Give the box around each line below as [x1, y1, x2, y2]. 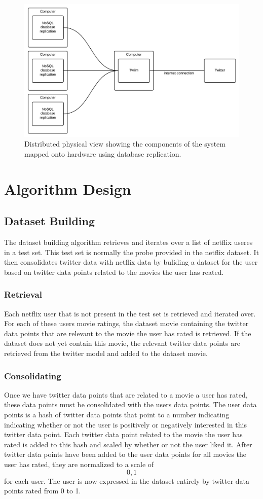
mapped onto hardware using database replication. [24, 148, 181, 159]
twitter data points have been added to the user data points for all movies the [4, 449, 246, 459]
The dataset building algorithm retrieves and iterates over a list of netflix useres [4, 237, 253, 247]
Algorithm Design [4, 178, 131, 199]
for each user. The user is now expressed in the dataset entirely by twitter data [4, 475, 250, 486]
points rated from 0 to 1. [4, 485, 81, 496]
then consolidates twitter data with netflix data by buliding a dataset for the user [4, 257, 258, 267]
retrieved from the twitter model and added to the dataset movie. [4, 348, 208, 359]
